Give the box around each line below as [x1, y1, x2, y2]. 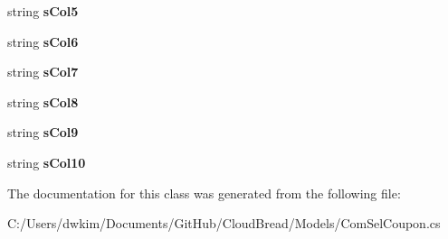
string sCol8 [7, 92, 79, 111]
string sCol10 [7, 152, 86, 171]
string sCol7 [7, 62, 79, 81]
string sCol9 [7, 123, 79, 142]
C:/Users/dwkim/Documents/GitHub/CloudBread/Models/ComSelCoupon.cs [7, 214, 441, 233]
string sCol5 [7, 2, 79, 20]
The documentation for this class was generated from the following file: [7, 183, 401, 202]
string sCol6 [7, 32, 79, 51]
